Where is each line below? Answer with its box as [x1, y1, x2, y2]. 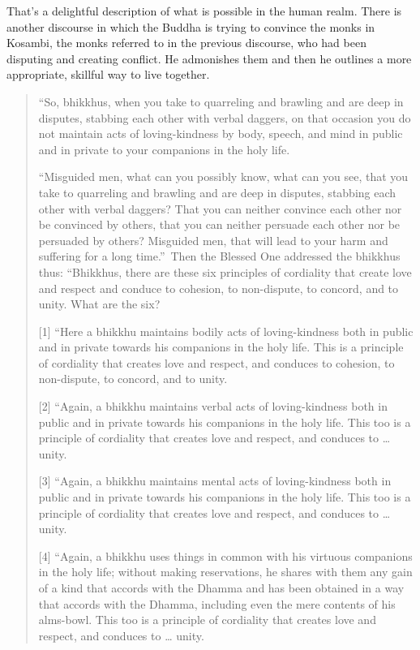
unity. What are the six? [38, 295, 161, 312]
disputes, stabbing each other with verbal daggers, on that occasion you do [38, 109, 411, 126]
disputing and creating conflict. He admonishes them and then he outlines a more [6, 50, 412, 67]
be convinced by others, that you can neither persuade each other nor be [38, 216, 401, 233]
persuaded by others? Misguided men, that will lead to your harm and [38, 231, 388, 248]
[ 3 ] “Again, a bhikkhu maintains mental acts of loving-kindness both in [38, 472, 392, 489]
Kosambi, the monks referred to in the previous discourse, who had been [6, 34, 366, 51]
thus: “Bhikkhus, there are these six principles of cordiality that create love [38, 263, 412, 280]
